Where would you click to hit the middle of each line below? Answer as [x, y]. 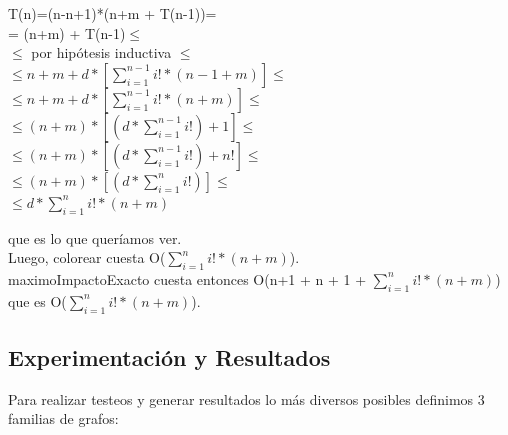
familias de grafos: [63, 418]
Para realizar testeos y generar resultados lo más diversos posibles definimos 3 [246, 398]
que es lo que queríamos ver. [95, 237]
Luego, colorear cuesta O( [87, 257]
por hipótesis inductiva [101, 52]
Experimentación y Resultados [169, 356]
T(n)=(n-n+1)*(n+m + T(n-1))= [112, 13]
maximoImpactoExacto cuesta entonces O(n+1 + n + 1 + [187, 278]
